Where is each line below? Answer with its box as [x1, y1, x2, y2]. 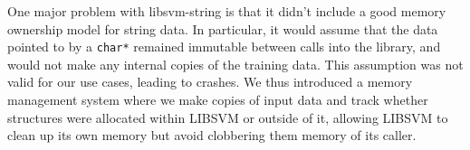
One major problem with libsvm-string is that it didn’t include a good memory [7, 2, 446, 20]
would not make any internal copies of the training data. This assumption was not [7, 54, 464, 73]
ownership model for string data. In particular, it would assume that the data [7, 19, 438, 38]
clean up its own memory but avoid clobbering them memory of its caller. [7, 126, 417, 145]
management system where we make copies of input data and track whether [7, 90, 428, 109]
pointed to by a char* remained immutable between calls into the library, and [7, 37, 441, 56]
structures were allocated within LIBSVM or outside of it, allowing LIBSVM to [7, 108, 448, 127]
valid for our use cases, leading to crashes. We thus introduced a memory [7, 72, 413, 91]
